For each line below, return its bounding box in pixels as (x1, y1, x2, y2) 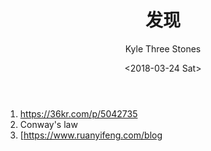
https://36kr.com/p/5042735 (19, 107, 138, 120)
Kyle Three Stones (124, 42, 202, 55)
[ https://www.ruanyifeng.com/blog (19, 129, 163, 141)
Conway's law (19, 118, 78, 130)
